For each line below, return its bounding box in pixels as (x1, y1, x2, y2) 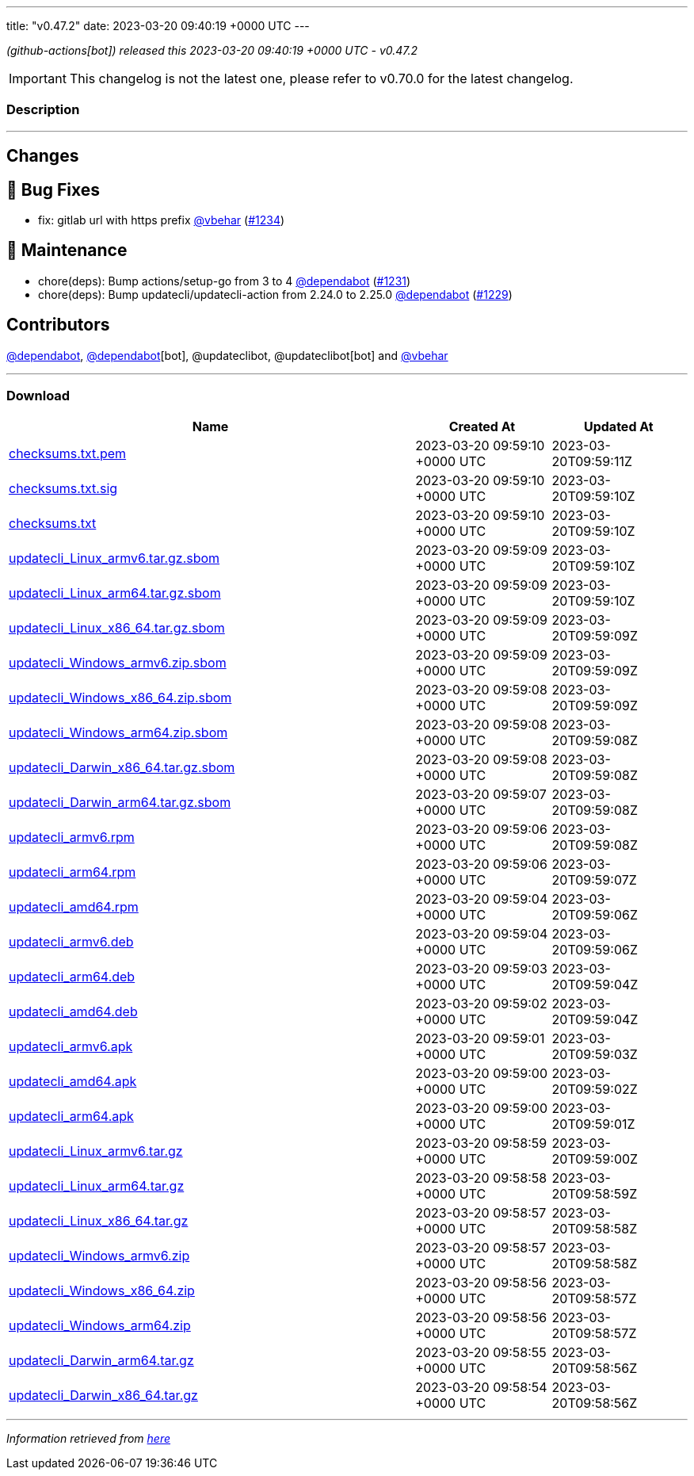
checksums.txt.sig (9, 480, 118, 497)
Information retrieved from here (6, 1432, 171, 1446)
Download (6, 388, 71, 404)
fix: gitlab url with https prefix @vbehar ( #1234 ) (38, 213, 285, 228)
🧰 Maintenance (6, 240, 128, 261)
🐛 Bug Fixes (6, 179, 101, 200)
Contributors (6, 315, 110, 335)
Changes (6, 146, 79, 166)
